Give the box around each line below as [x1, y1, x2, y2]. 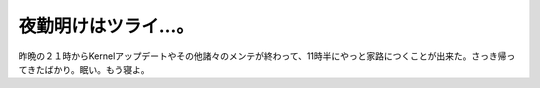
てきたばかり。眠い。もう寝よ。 [18, 63, 150, 75]
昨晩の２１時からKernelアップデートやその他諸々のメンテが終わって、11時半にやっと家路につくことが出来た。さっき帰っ [18, 50, 516, 62]
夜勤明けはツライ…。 [18, 15, 195, 37]
